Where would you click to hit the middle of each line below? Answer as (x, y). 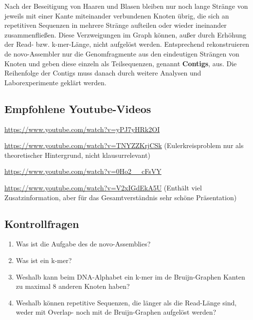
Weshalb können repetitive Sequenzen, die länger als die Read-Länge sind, (126, 302)
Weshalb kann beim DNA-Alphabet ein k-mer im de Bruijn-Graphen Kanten (130, 276)
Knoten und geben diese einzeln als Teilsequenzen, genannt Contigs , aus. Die (121, 63)
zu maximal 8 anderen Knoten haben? (73, 286)
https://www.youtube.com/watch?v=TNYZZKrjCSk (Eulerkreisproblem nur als (124, 145)
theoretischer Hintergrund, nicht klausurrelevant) (77, 155)
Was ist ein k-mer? (44, 260)
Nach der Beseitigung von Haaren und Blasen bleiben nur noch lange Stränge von (126, 6)
